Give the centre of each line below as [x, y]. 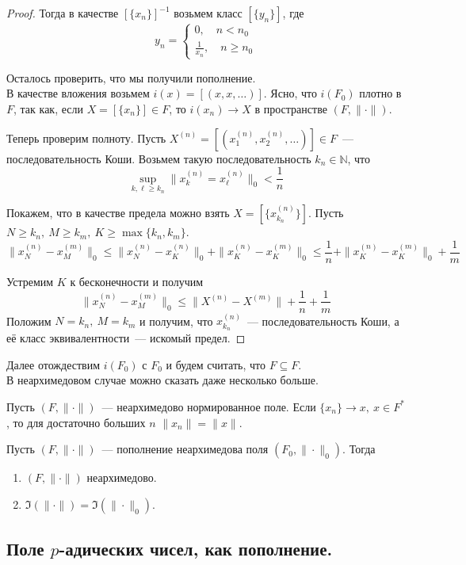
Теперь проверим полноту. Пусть [86, 137]
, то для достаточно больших [76, 422]
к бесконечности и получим [137, 281]
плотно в [380, 93]
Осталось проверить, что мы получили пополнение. [131, 77]
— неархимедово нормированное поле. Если [209, 406]
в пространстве [291, 108]
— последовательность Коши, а [323, 321]
